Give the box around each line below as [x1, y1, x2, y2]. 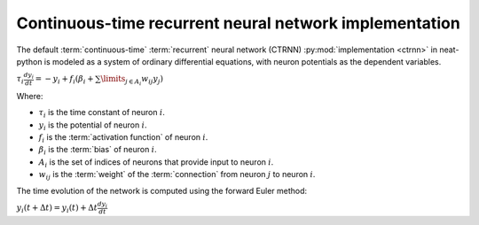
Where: [16, 90, 43, 101]
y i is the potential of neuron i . [38, 120, 147, 132]
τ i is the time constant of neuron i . [38, 107, 166, 120]
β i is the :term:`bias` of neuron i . [38, 144, 157, 157]
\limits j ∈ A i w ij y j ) [100, 74, 164, 88]
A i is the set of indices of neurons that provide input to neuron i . [38, 156, 274, 169]
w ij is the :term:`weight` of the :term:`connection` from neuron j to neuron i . [38, 169, 316, 182]
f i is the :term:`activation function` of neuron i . [38, 132, 208, 144]
